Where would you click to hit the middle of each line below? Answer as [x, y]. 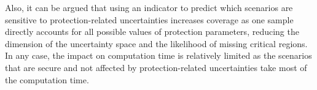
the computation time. [47, 79]
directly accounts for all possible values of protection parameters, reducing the [152, 32]
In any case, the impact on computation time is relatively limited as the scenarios [158, 55]
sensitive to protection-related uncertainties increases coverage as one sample [149, 19]
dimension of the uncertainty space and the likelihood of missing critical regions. [156, 43]
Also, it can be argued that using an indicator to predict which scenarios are [149, 7]
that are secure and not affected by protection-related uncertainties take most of [156, 67]
